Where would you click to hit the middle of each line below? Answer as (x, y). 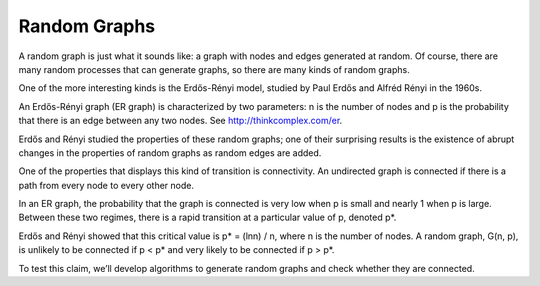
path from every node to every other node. (106, 185)
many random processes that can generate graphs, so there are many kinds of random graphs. (214, 69)
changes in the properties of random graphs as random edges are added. (170, 152)
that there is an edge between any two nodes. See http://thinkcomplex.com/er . (180, 121)
